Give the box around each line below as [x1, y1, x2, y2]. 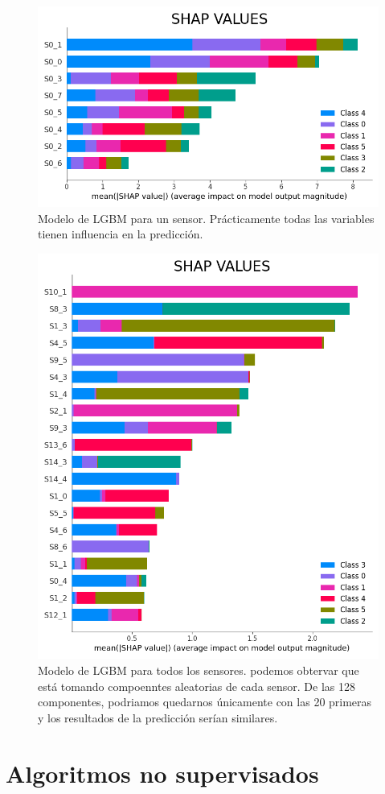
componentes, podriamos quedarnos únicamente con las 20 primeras [38, 693, 372, 710]
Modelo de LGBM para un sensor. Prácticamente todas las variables [38, 209, 375, 226]
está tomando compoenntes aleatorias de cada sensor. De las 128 [38, 677, 356, 694]
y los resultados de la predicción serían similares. [38, 709, 278, 726]
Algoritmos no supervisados [6, 756, 319, 789]
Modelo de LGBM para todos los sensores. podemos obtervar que [38, 661, 359, 678]
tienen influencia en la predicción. [38, 225, 203, 242]
